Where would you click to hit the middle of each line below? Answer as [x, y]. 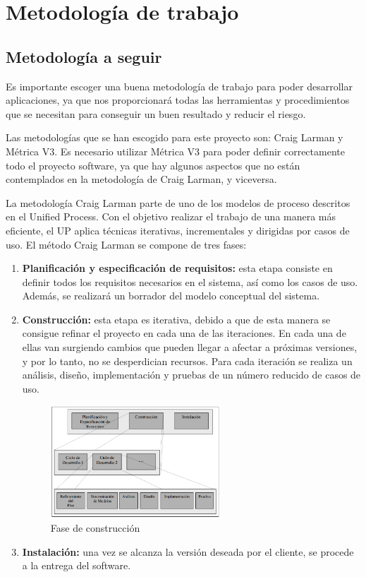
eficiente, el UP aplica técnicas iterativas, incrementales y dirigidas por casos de [178, 230]
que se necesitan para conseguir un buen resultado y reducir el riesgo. [156, 113]
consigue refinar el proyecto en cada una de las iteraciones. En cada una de [184, 333]
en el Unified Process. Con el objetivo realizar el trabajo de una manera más [171, 216]
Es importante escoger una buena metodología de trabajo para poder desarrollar [179, 86]
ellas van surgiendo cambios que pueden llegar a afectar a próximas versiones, [190, 347]
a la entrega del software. [77, 565]
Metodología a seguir [84, 56]
